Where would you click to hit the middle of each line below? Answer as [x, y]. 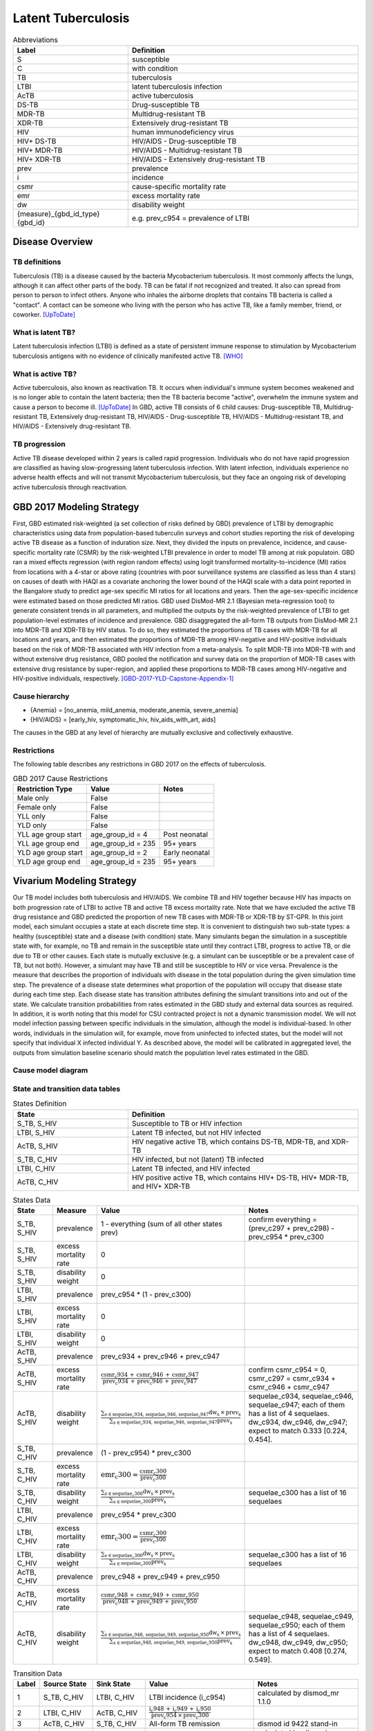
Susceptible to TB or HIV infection [187, 1123]
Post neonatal [186, 834]
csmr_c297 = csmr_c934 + [292, 1378]
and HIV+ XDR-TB [161, 1186]
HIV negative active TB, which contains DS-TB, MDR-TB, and [231, 1141]
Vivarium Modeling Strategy [75, 881]
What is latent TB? [44, 332]
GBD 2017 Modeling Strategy [76, 506]
